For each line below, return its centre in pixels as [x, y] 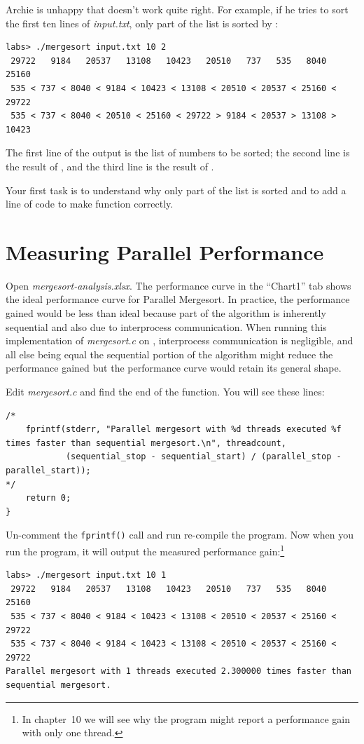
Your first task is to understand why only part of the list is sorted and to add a [176, 190]
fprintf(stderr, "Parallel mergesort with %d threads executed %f [183, 430]
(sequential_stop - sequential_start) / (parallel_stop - [203, 457]
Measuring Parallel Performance [165, 251]
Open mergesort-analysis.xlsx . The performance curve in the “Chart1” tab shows [178, 285]
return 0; [48, 498]
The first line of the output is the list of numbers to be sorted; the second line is [178, 153]
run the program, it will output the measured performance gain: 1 [145, 550]
